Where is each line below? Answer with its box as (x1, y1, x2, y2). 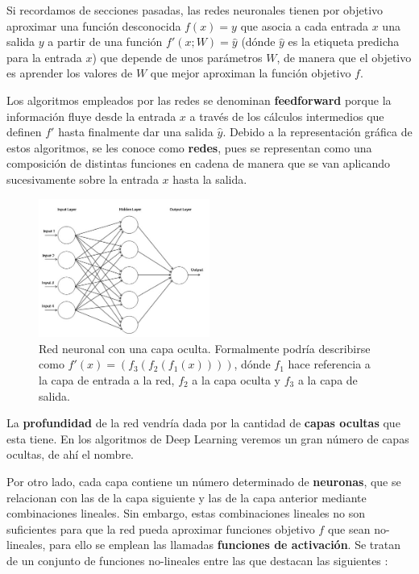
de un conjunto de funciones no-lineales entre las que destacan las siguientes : (6, 551, 388, 568)
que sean (327, 520, 371, 537)
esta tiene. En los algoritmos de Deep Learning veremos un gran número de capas (6, 430, 409, 447)
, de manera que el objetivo (276, 48, 412, 65)
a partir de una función (48, 33, 163, 50)
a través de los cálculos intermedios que (189, 107, 384, 124)
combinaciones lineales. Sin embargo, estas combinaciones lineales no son (6, 505, 366, 522)
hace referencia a (288, 356, 371, 372)
